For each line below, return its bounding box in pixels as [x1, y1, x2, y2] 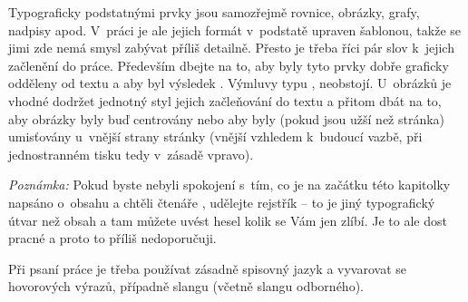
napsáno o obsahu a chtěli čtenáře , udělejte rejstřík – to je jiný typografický [8, 192, 435, 211]
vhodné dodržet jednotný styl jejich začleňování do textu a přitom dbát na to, [8, 91, 442, 110]
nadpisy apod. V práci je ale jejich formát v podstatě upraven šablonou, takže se [8, 20, 462, 39]
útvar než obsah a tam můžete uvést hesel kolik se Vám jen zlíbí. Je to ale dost [8, 210, 447, 229]
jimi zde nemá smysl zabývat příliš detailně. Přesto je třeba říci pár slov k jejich [8, 38, 454, 57]
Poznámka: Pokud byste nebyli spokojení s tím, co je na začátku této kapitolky [8, 175, 451, 194]
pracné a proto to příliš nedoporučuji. [8, 229, 217, 248]
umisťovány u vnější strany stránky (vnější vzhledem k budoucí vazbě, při [8, 127, 423, 146]
